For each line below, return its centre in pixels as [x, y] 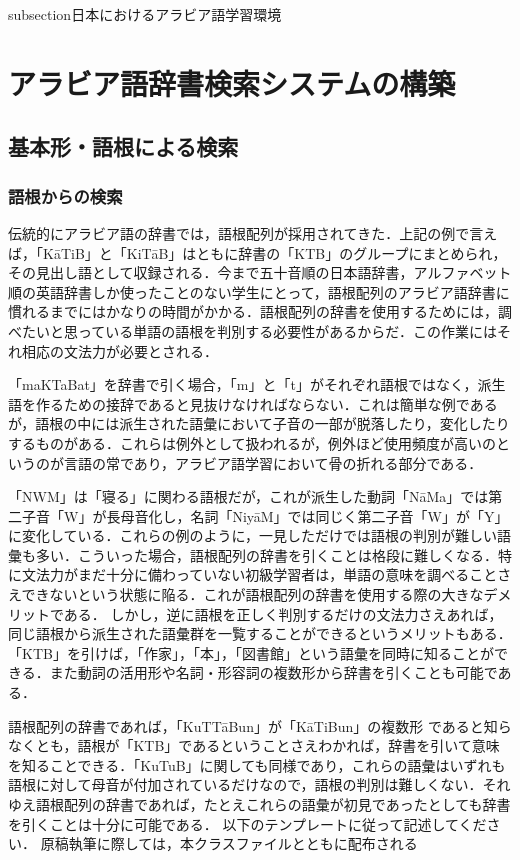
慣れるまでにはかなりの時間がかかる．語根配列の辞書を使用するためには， [253, 311]
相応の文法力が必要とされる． [119, 350]
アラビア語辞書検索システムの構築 [232, 82]
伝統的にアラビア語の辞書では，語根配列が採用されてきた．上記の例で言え [253, 232]
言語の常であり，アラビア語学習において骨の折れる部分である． [273, 462]
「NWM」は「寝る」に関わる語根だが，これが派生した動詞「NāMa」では [248, 496]
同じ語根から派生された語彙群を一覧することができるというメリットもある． [260, 633]
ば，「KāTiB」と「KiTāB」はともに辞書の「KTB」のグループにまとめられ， [257, 252]
